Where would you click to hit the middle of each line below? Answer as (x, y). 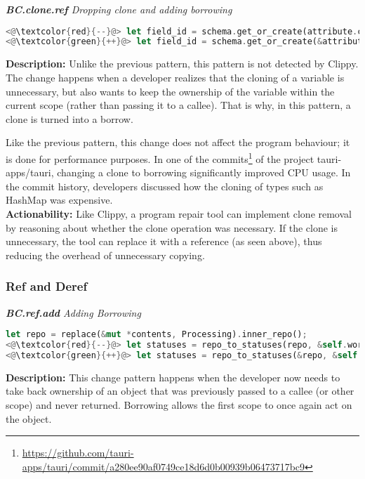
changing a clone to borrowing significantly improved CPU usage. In (204, 172)
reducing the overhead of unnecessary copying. (105, 255)
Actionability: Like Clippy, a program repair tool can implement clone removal (179, 213)
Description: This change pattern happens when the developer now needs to (173, 377)
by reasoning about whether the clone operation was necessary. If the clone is (172, 227)
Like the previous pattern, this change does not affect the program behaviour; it (178, 142)
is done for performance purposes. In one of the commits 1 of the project (160, 157)
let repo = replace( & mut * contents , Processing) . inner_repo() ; (157, 335)
